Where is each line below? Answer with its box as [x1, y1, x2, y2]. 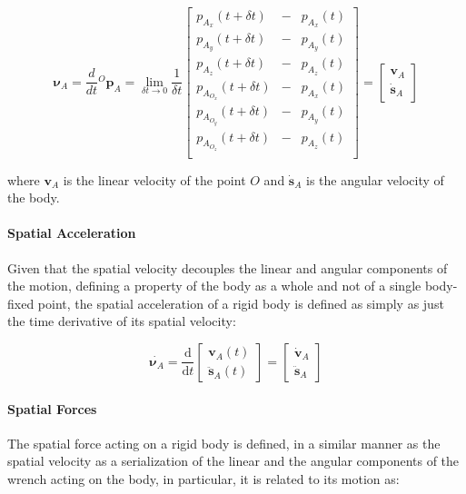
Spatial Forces [7, 399, 97, 418]
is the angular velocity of [306, 170, 444, 189]
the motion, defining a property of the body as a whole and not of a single [7, 276, 421, 295]
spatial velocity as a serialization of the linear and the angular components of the [7, 451, 460, 470]
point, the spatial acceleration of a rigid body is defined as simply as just [37, 293, 444, 312]
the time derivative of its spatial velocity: [7, 311, 236, 331]
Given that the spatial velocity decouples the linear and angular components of [7, 258, 448, 277]
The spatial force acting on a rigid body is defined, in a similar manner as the [7, 433, 441, 452]
